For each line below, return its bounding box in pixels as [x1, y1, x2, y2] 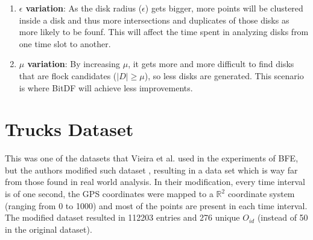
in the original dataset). [5, 222, 92, 235]
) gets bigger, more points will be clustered [145, 2, 303, 14]
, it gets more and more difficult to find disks [128, 57, 294, 70]
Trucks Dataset [5, 117, 134, 141]
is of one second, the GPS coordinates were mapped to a [5, 187, 213, 200]
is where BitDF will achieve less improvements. [19, 81, 193, 94]
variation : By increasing [27, 57, 121, 70]
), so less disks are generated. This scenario [144, 69, 304, 82]
